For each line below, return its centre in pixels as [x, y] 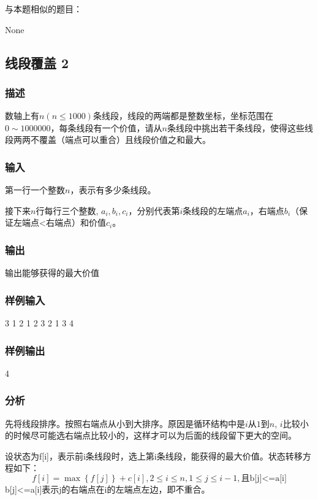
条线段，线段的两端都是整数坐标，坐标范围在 [183, 116]
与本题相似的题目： [44, 9]
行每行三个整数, [67, 210]
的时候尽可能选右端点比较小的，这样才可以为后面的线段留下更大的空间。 [151, 435]
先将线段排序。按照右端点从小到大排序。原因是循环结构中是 [125, 423]
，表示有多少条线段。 [113, 190]
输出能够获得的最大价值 [52, 273]
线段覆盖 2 [37, 62]
